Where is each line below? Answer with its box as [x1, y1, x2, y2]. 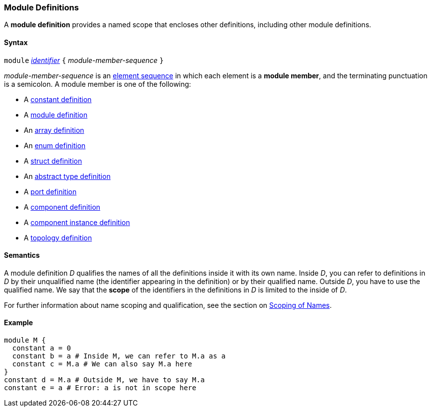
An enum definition [24, 141, 86, 150]
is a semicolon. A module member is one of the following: [4, 79, 191, 88]
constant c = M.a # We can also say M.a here [12, 360, 192, 368]
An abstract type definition [24, 172, 111, 180]
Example [4, 318, 33, 327]
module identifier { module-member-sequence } [4, 56, 164, 64]
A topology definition [24, 233, 92, 242]
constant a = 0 [12, 344, 71, 352]
